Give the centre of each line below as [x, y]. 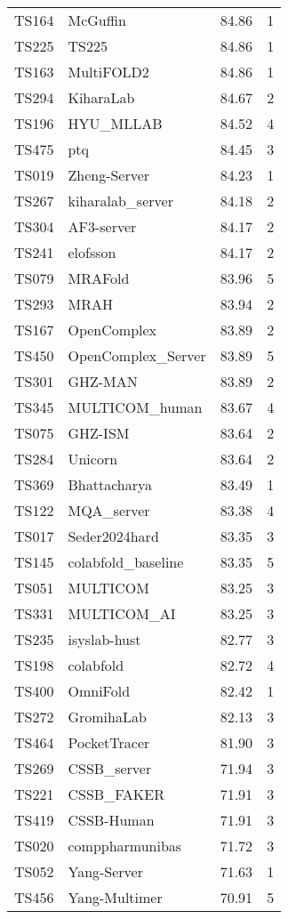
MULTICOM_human [135, 407]
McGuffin [97, 20]
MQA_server [109, 510]
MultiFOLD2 [108, 72]
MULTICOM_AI [122, 613]
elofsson [92, 252]
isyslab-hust [104, 639]
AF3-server [102, 226]
